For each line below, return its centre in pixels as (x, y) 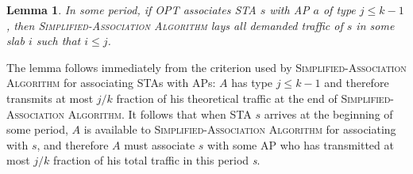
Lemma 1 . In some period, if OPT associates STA (131, 9)
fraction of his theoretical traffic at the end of (227, 98)
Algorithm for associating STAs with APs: (111, 83)
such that (58, 41)
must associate (160, 144)
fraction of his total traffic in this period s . (157, 160)
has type (252, 83)
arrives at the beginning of (328, 113)
